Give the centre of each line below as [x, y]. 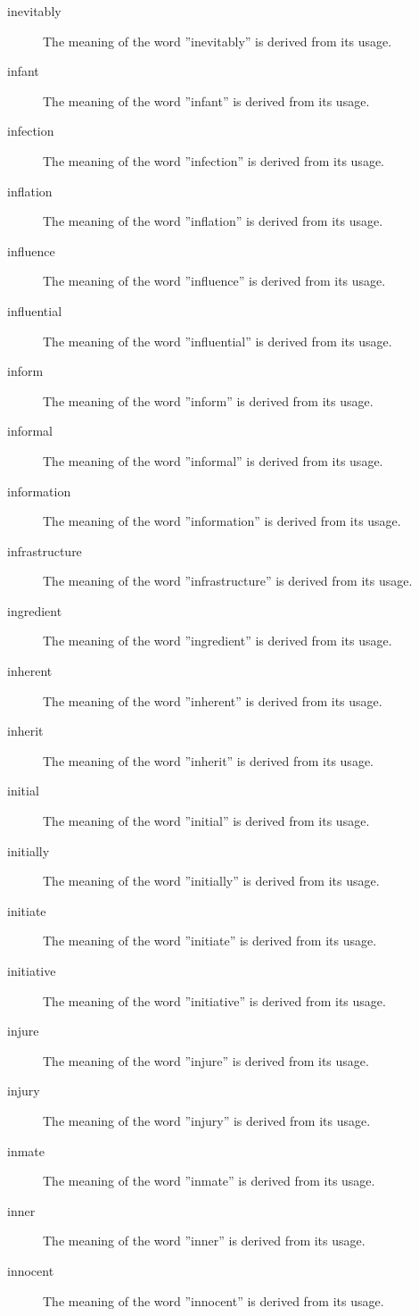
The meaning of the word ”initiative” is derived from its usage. [214, 1000]
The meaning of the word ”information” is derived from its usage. [222, 521]
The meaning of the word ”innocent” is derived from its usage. [214, 1300]
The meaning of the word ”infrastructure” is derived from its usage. [228, 581]
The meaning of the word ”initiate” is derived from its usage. [210, 941]
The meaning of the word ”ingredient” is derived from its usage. [218, 641]
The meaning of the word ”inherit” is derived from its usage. [208, 760]
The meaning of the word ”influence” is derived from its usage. [214, 281]
